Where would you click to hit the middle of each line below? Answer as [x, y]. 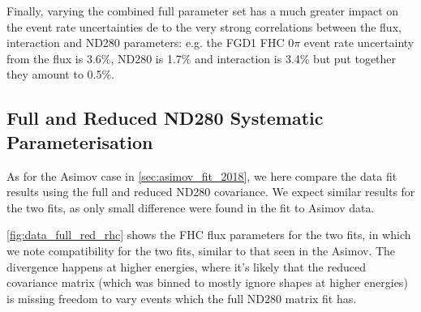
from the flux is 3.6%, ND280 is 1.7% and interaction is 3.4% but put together [202, 58]
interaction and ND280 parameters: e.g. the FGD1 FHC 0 [150, 43]
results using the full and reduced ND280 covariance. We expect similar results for [211, 192]
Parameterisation [80, 141]
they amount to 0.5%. [60, 74]
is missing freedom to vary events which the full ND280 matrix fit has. [182, 298]
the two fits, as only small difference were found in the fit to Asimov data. [191, 207]
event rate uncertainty [359, 43]
